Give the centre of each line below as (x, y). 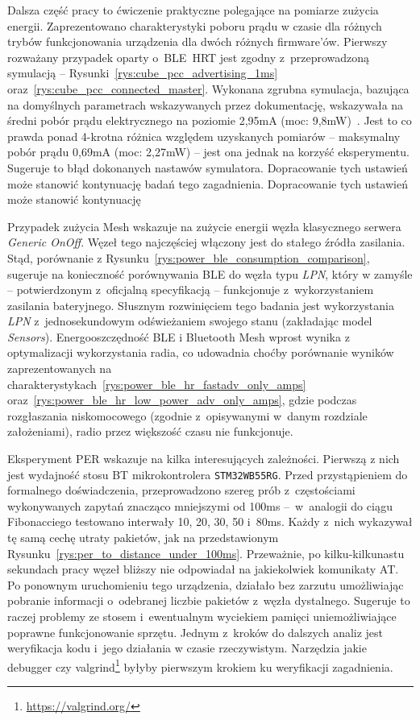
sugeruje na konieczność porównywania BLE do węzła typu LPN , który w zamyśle (210, 273)
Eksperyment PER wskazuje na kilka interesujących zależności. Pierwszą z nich (204, 459)
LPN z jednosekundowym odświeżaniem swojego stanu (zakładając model (190, 321)
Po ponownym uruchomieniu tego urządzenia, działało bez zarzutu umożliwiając (206, 584)
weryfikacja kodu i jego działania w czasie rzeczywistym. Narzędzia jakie (187, 648)
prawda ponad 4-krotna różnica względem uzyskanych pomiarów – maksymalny (204, 136)
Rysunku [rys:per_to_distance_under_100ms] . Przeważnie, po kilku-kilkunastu (206, 553)
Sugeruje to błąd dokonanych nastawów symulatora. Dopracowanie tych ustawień (208, 167)
